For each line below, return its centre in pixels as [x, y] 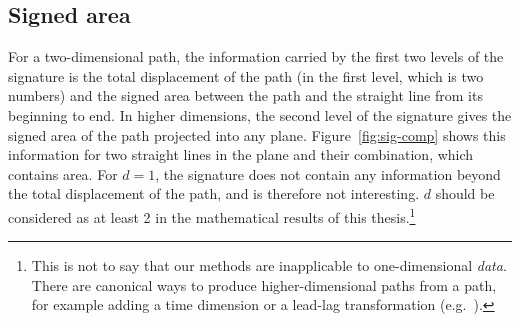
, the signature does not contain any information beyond [328, 173]
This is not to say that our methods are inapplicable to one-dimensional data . [269, 265]
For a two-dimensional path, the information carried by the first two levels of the [256, 56]
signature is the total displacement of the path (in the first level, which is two [246, 75]
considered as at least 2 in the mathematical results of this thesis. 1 [212, 215]
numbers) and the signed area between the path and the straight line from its [245, 95]
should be [465, 193]
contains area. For [63, 173]
